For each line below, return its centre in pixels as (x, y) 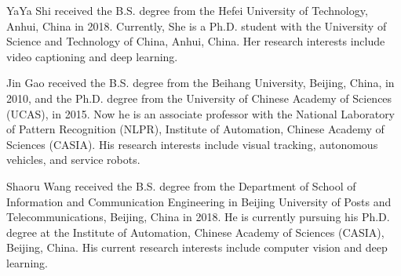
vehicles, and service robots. (73, 160)
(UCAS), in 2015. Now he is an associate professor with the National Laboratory (201, 113)
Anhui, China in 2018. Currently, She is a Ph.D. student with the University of (197, 25)
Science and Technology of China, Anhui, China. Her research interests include (196, 41)
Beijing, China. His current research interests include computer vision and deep (197, 247)
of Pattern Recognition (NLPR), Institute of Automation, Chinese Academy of (195, 129)
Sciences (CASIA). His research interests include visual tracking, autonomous (192, 144)
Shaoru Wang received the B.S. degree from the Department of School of (181, 185)
